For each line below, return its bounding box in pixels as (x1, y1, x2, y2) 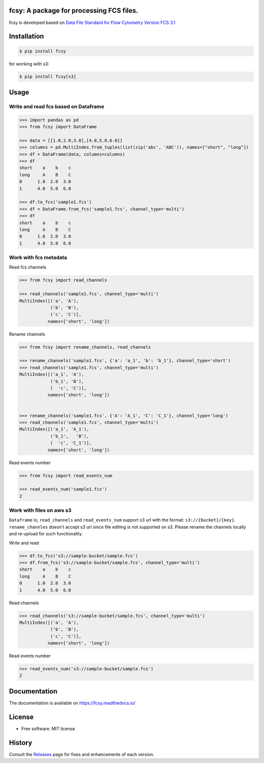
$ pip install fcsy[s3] (19, 74, 77, 79)
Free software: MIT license (21, 725, 75, 732)
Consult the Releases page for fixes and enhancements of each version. (9, 751, 154, 757)
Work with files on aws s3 (9, 507, 72, 514)
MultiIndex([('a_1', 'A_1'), (19, 427, 89, 432)
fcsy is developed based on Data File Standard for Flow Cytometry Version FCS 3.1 (9, 20, 176, 25)
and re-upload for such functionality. (9, 531, 83, 537)
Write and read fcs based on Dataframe (9, 103, 105, 110)
